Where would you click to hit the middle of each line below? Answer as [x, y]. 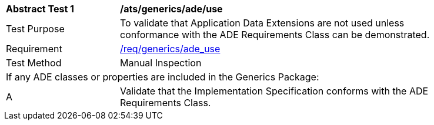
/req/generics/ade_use [170, 49]
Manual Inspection [161, 63]
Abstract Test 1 [40, 9]
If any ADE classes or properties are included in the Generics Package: [163, 77]
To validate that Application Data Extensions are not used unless [262, 23]
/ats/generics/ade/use [171, 9]
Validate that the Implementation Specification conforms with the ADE [274, 91]
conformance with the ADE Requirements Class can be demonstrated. [275, 35]
